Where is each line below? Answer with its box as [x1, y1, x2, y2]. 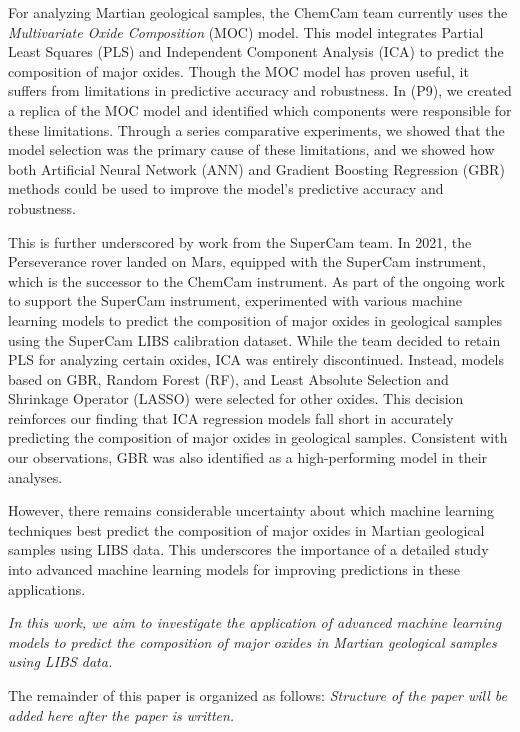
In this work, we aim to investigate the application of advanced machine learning [8, 612, 502, 633]
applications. [8, 578, 86, 599]
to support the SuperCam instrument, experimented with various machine [8, 290, 462, 311]
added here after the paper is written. [8, 704, 235, 725]
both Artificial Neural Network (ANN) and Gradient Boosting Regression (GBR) [8, 158, 505, 179]
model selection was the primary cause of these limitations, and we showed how [8, 139, 495, 160]
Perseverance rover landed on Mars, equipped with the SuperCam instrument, [8, 251, 486, 272]
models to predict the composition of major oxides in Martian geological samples [8, 631, 497, 652]
